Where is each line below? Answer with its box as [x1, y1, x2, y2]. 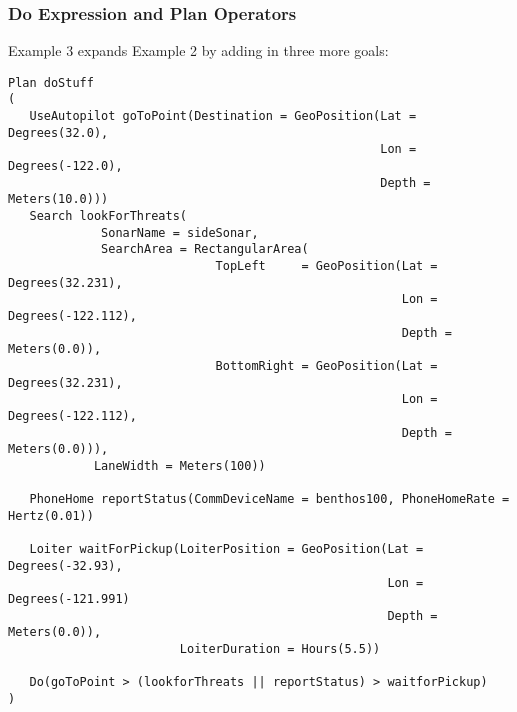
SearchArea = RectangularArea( [101, 242, 309, 257]
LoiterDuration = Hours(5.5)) [179, 642, 381, 657]
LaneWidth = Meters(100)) [93, 458, 266, 473]
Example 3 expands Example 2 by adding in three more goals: [8, 40, 389, 61]
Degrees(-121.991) [8, 592, 130, 607]
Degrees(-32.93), [8, 558, 123, 573]
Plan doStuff [8, 75, 94, 90]
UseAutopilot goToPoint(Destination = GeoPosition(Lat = [29, 109, 417, 124]
